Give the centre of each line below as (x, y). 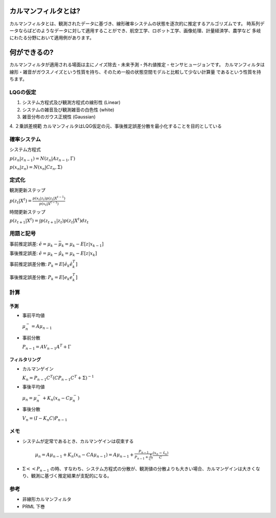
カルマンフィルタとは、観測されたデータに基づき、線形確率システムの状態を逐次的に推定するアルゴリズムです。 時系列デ (137, 24)
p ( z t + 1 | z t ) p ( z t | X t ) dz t (64, 221)
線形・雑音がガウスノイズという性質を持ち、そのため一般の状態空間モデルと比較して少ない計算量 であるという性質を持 (135, 72)
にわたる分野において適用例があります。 (52, 38)
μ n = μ (29, 399)
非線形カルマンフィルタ (47, 499)
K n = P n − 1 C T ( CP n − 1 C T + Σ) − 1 (58, 378)
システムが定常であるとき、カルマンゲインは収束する (78, 441)
